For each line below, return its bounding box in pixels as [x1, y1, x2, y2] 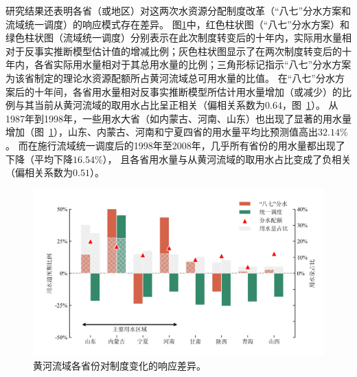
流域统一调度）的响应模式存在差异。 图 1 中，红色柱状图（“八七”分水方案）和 [5, 17, 349, 31]
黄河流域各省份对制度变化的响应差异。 [33, 358, 206, 372]
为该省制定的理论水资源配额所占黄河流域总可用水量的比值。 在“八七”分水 [5, 70, 335, 85]
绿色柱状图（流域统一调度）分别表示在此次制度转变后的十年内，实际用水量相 [5, 30, 352, 45]
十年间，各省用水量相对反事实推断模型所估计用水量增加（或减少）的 [34, 84, 342, 98]
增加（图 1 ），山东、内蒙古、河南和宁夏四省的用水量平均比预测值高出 [5, 125, 318, 139]
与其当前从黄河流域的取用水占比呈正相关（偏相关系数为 [14, 98, 265, 112]
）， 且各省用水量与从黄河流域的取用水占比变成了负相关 [102, 151, 352, 166]
